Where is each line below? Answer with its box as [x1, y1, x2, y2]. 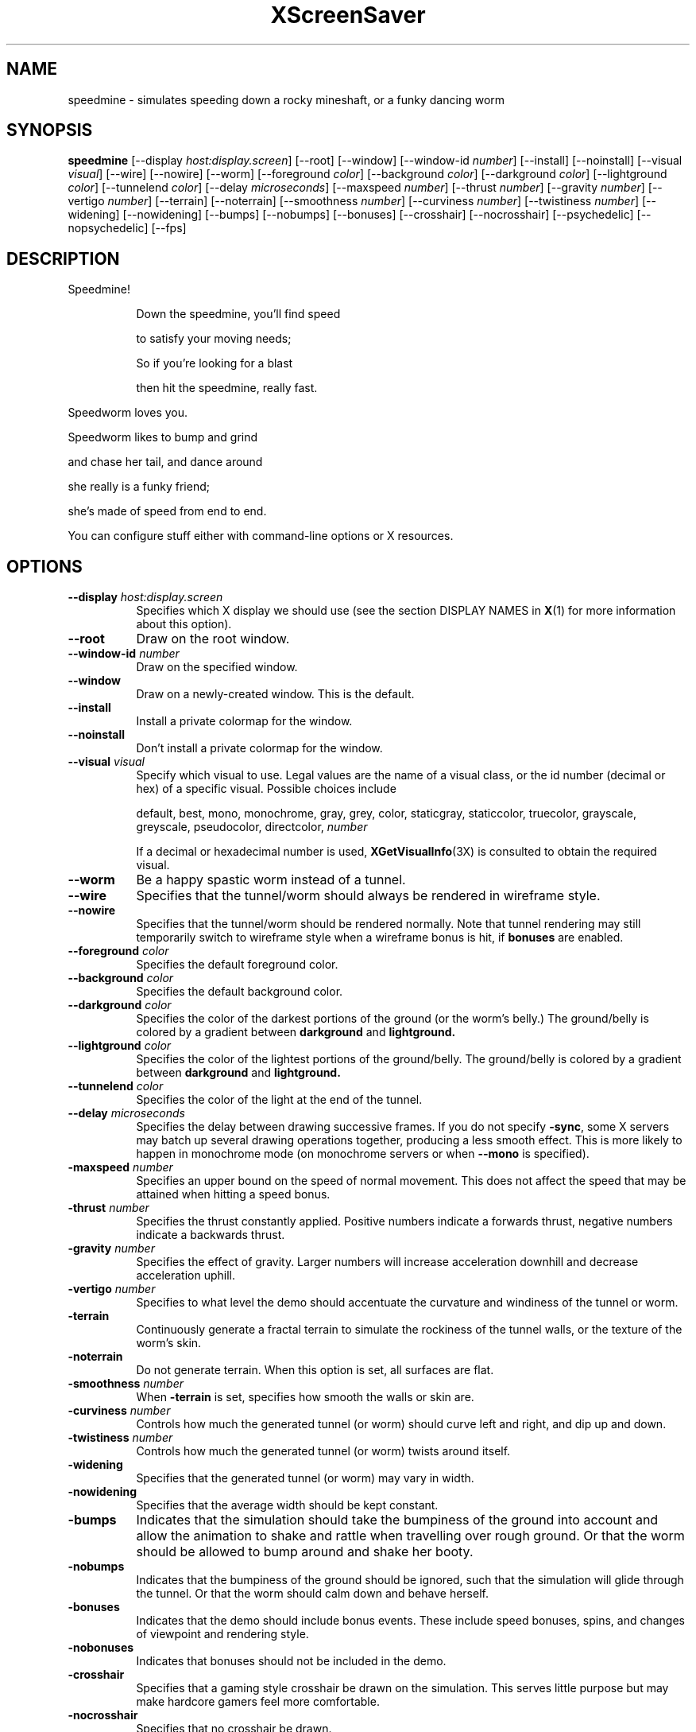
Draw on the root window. [136, 631, 290, 647]
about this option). [136, 617, 232, 631]
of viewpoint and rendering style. [136, 1627, 309, 1641]
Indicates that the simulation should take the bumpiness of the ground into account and [136, 1512, 659, 1528]
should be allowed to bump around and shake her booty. [136, 1544, 474, 1560]
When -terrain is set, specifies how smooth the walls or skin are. [136, 1390, 474, 1404]
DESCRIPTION [6, 248, 120, 269]
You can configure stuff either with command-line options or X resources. [68, 529, 454, 543]
